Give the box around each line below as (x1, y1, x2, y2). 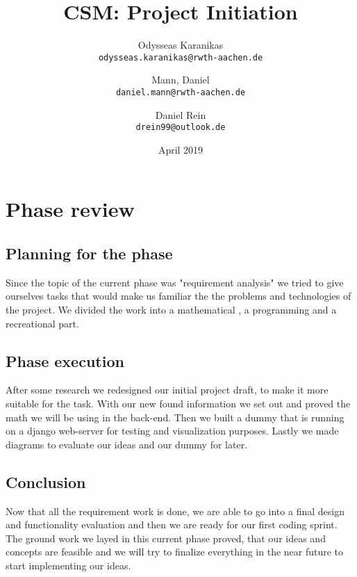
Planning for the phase (6, 243, 173, 264)
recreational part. (6, 316, 79, 330)
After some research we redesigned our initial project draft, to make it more (6, 382, 329, 397)
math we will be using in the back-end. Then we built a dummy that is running (6, 409, 344, 424)
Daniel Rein (155, 107, 206, 122)
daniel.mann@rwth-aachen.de (115, 87, 246, 97)
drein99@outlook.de (135, 122, 226, 133)
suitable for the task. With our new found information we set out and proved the (6, 396, 351, 411)
